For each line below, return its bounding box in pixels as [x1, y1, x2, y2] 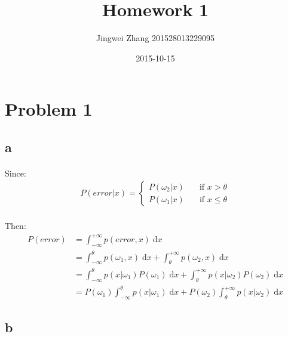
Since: [5, 166, 26, 179]
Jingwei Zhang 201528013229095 [96, 32, 215, 44]
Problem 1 [5, 97, 93, 121]
